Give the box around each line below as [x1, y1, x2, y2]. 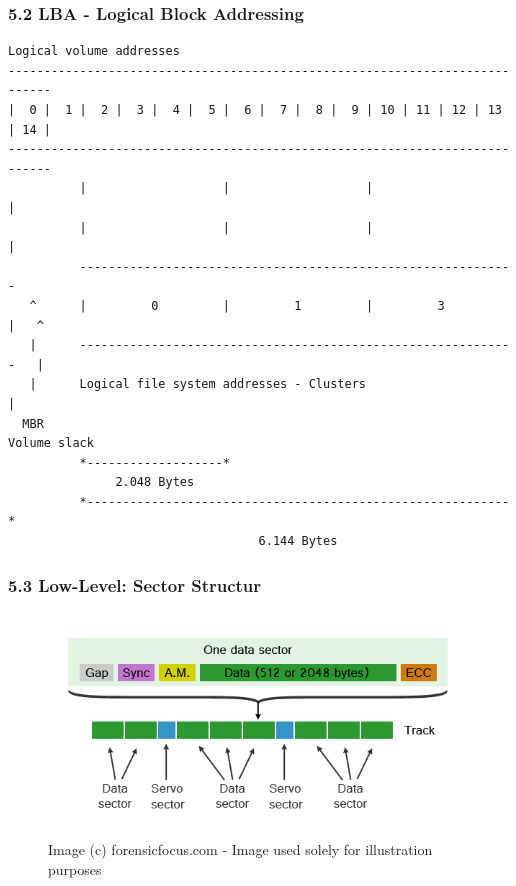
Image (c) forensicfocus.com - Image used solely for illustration [48, 838, 433, 859]
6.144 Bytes [258, 534, 338, 549]
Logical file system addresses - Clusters [79, 377, 366, 392]
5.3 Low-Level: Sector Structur [8, 572, 262, 597]
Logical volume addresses [8, 44, 180, 59]
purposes [48, 858, 102, 879]
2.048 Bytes [115, 475, 195, 490]
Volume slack [8, 436, 94, 451]
